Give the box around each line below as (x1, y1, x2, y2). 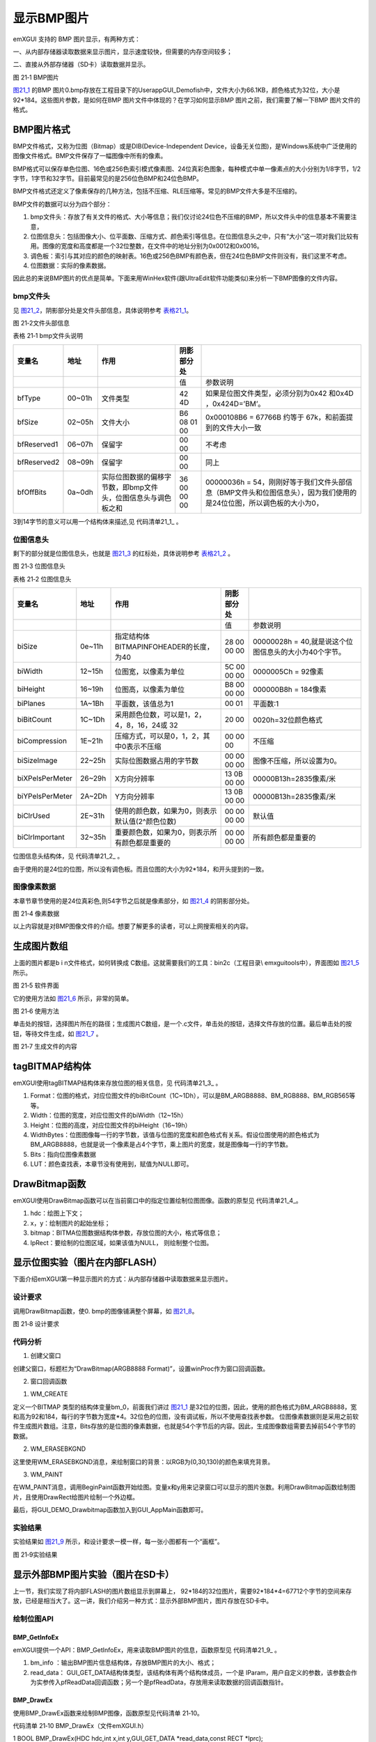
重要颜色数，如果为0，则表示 (115, 828, 210, 838)
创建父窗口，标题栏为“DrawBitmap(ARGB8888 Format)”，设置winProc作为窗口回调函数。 (13, 1364, 269, 1373)
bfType (17, 393, 41, 403)
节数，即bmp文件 (101, 482, 159, 492)
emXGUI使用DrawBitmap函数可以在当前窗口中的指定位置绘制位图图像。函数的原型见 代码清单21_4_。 (13, 1196, 302, 1205)
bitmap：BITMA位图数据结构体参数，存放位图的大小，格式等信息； (30, 1228, 222, 1237)
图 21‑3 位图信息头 (13, 562, 65, 571)
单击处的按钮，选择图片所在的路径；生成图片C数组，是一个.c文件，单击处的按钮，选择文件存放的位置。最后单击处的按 (13, 1019, 352, 1028)
